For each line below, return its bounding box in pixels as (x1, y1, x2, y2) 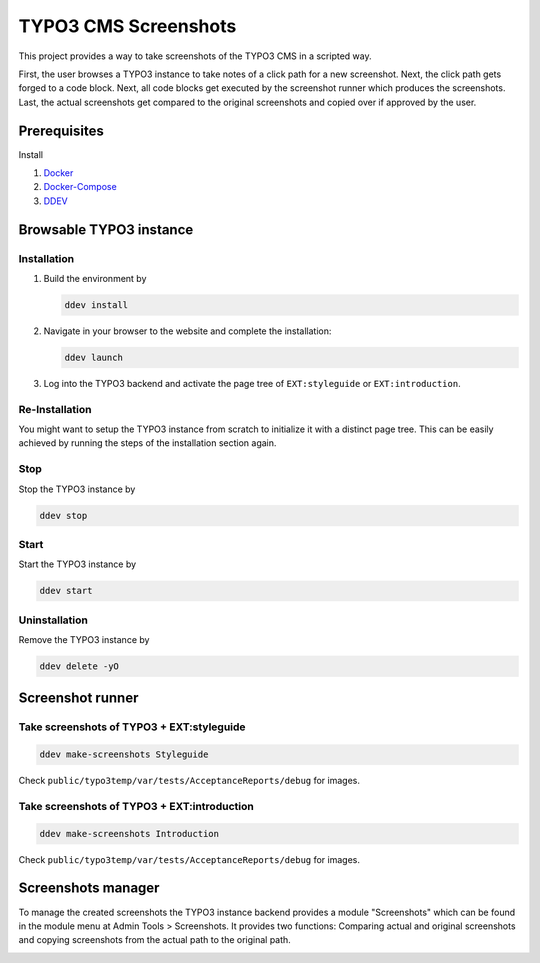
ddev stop (39, 510, 88, 521)
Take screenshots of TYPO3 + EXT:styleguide (18, 720, 246, 734)
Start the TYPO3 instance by (18, 558, 137, 570)
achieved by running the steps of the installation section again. (18, 437, 277, 449)
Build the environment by (43, 272, 147, 284)
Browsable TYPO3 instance (18, 221, 194, 238)
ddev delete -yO (39, 660, 120, 672)
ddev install (64, 299, 129, 310)
